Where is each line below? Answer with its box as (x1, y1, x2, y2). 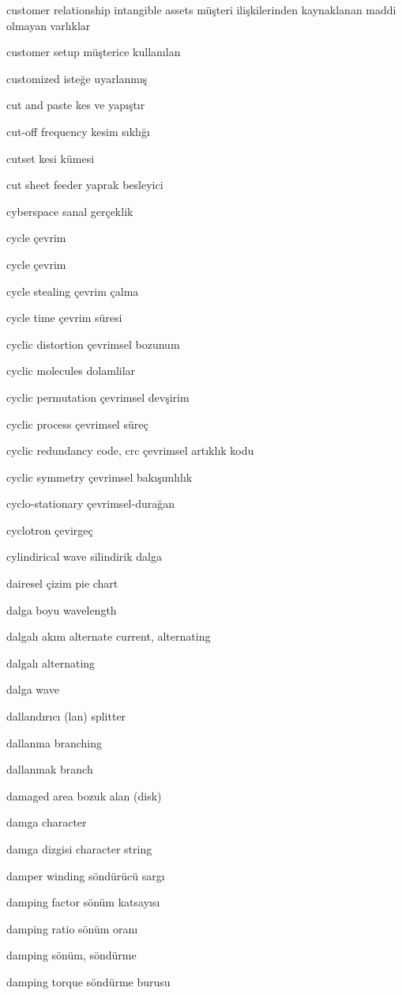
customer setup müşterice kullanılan (6, 44, 181, 60)
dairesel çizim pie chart (6, 575, 118, 592)
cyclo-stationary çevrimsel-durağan (6, 495, 175, 512)
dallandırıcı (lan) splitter (6, 708, 126, 724)
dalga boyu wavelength (6, 601, 117, 618)
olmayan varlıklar (6, 17, 91, 33)
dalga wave (6, 681, 59, 698)
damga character (6, 814, 87, 830)
